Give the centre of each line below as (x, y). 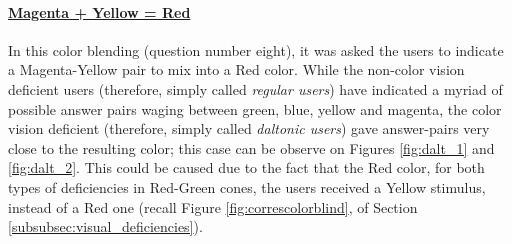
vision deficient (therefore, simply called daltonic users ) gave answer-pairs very (249, 128)
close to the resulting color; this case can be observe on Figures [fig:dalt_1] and (251, 147)
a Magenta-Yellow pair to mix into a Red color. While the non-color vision (236, 69)
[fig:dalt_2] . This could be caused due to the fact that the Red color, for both (246, 167)
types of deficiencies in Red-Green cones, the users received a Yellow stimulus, (247, 186)
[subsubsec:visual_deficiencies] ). (105, 226)
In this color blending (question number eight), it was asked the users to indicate (256, 49)
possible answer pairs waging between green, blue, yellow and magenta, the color (255, 108)
